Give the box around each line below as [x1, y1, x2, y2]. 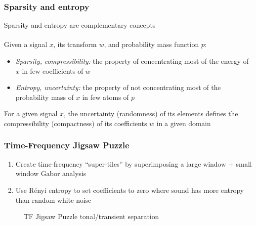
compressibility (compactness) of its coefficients [4, 118, 147, 128]
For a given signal [4, 108, 58, 119]
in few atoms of [82, 91, 129, 102]
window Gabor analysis [15, 168, 86, 179]
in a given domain [156, 118, 211, 128]
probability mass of [15, 91, 74, 102]
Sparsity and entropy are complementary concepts [4, 20, 156, 30]
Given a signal [4, 39, 47, 49]
